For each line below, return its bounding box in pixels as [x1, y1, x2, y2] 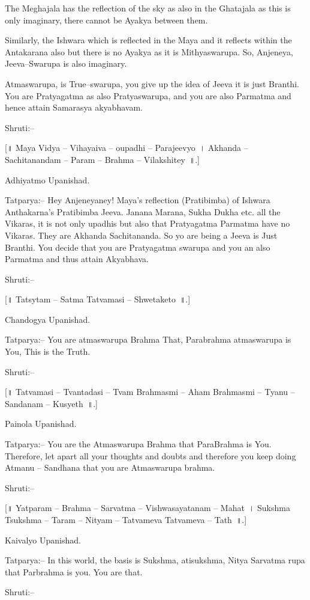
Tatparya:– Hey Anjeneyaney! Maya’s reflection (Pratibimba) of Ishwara [5, 194, 270, 206]
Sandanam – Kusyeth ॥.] [5, 397, 98, 409]
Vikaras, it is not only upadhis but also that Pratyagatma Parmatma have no [5, 217, 290, 230]
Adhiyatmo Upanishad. [5, 173, 90, 186]
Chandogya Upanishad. [5, 313, 91, 325]
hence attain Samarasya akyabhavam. [5, 101, 143, 114]
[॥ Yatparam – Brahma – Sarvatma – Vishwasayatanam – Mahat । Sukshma [5, 501, 290, 514]
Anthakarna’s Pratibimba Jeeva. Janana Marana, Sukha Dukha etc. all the [5, 205, 281, 218]
